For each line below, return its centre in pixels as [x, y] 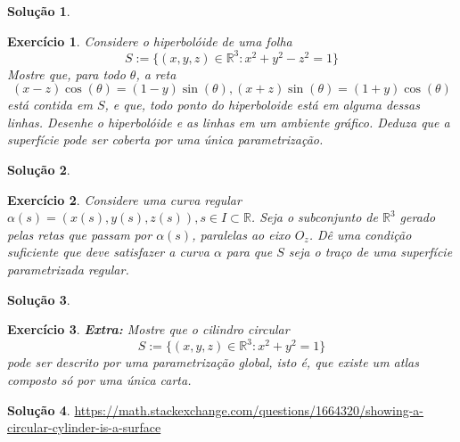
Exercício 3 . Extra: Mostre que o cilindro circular [148, 329]
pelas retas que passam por [80, 234]
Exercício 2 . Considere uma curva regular [124, 199]
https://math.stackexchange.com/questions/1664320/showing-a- [249, 409]
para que [249, 252]
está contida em [50, 105]
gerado [418, 217]
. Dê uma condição [360, 234]
